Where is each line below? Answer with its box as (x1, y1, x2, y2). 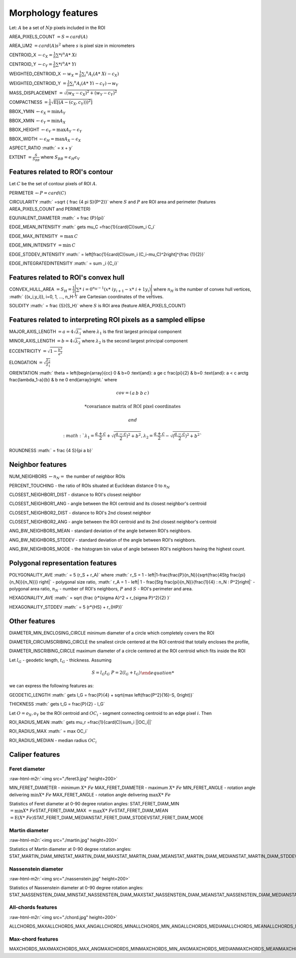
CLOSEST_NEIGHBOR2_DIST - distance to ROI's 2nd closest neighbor (9, 509, 151, 516)
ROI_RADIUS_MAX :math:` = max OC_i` (9, 728, 88, 734)
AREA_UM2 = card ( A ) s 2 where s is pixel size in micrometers (9, 42, 135, 49)
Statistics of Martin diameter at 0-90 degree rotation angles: (9, 846, 132, 852)
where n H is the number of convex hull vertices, (153, 286, 252, 293)
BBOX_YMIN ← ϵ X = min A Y (9, 109, 66, 116)
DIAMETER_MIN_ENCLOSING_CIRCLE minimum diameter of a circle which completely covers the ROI (9, 630, 215, 636)
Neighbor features (9, 460, 67, 469)
